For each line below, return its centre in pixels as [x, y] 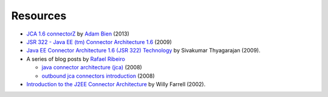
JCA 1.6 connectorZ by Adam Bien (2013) [78, 34]
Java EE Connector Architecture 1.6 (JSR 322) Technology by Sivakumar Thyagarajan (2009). [143, 51]
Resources [39, 16]
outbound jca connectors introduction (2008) [98, 76]
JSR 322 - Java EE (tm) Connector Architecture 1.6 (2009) [99, 42]
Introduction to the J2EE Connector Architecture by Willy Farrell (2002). [116, 84]
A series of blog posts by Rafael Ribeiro [76, 59]
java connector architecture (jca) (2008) [92, 67]
